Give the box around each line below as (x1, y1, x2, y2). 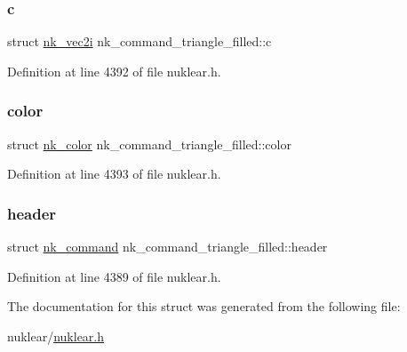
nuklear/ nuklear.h (7, 326, 105, 345)
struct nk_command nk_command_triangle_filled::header (7, 237, 328, 256)
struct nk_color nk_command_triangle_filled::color (7, 134, 291, 153)
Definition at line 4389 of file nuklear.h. (7, 267, 221, 285)
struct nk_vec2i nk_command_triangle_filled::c (7, 32, 272, 51)
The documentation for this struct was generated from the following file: (7, 297, 401, 316)
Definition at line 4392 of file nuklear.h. (7, 61, 221, 80)
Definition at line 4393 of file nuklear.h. (7, 164, 221, 183)
